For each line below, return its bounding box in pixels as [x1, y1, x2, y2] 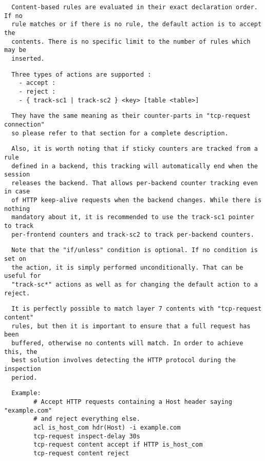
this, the [4, 348, 37, 356]
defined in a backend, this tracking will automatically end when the [11, 162, 258, 170]
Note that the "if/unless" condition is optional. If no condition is [11, 246, 258, 254]
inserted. [11, 55, 45, 62]
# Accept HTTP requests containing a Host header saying [33, 398, 232, 405]
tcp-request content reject [33, 449, 129, 457]
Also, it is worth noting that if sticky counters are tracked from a [11, 145, 258, 153]
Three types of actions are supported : [11, 70, 152, 78]
